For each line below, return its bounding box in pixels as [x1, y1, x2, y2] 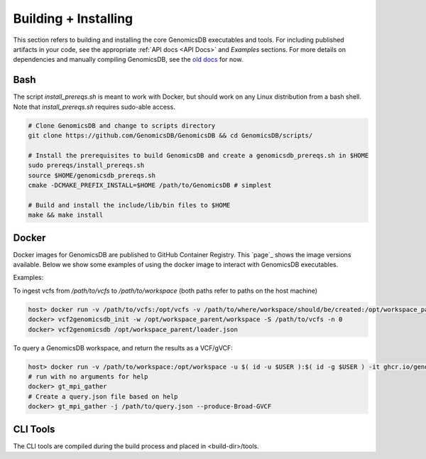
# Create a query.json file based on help [28, 392, 178, 401]
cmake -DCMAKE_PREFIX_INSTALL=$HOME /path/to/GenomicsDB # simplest [28, 181, 272, 189]
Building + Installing [13, 11, 133, 26]
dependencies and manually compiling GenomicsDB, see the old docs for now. [13, 55, 244, 64]
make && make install [28, 211, 104, 220]
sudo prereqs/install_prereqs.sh [28, 161, 145, 170]
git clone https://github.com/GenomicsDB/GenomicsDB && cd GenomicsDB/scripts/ [28, 131, 313, 139]
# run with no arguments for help [28, 372, 148, 380]
